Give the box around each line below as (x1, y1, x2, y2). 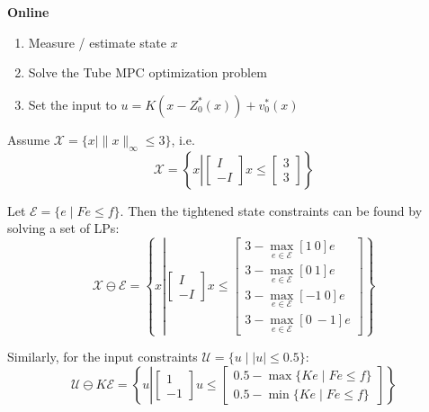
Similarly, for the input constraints (7, 347, 198, 366)
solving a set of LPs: (7, 219, 120, 237)
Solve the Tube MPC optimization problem (28, 63, 267, 82)
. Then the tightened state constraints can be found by (120, 201, 423, 219)
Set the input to (28, 94, 117, 113)
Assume (7, 130, 50, 148)
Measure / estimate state (28, 32, 166, 51)
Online (7, 3, 49, 21)
